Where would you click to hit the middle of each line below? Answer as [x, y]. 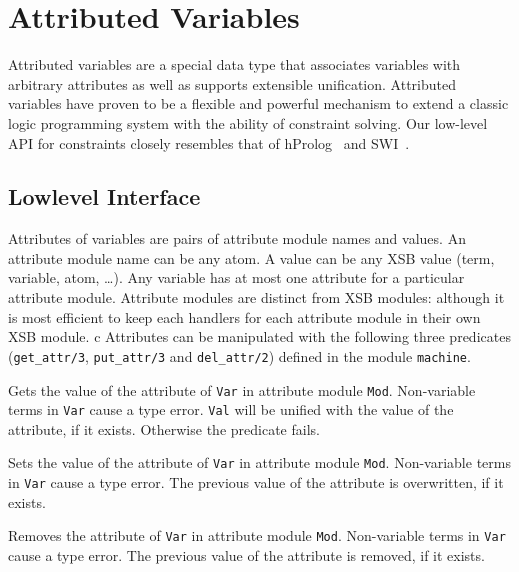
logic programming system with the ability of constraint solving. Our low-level [248, 122]
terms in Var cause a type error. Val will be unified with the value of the [231, 409]
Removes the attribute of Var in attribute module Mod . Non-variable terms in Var [257, 535]
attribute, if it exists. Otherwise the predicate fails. [164, 428]
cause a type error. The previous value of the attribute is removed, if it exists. [246, 554]
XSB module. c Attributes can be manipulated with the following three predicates [259, 336]
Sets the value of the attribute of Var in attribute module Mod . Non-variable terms [259, 462]
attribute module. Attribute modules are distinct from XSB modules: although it [256, 297]
